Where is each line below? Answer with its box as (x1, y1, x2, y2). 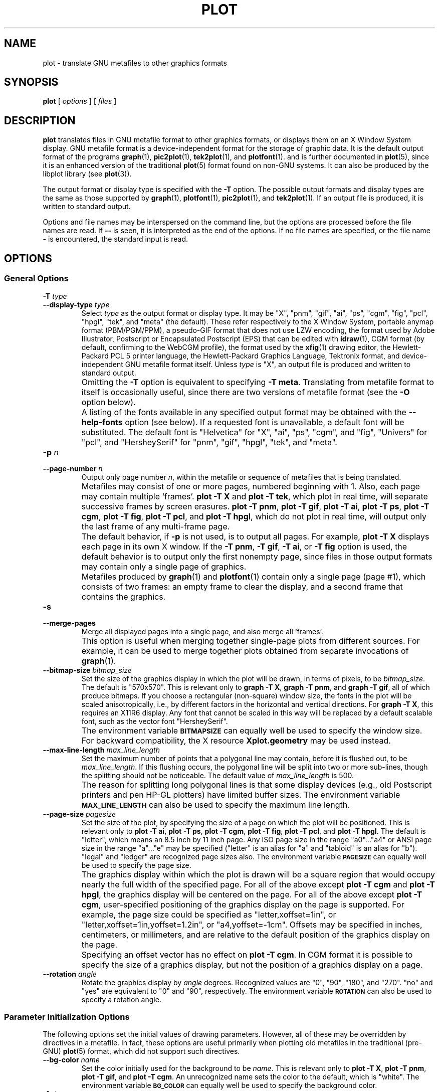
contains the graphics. (81, 591, 166, 602)
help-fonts (81, 417, 123, 427)
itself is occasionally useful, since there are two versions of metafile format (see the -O (81, 387, 410, 397)
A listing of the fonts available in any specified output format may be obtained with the (81, 407, 406, 417)
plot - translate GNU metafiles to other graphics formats (43, 58, 227, 67)
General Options (4, 273, 69, 284)
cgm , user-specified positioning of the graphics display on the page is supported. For (81, 899, 404, 909)
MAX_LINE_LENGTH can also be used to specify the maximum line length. (81, 799, 350, 810)
